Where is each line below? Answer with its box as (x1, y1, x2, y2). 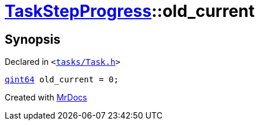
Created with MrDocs (5, 92, 88, 103)
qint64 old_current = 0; (5, 75, 119, 85)
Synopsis (5, 32, 60, 47)
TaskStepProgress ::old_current (5, 1, 255, 21)
